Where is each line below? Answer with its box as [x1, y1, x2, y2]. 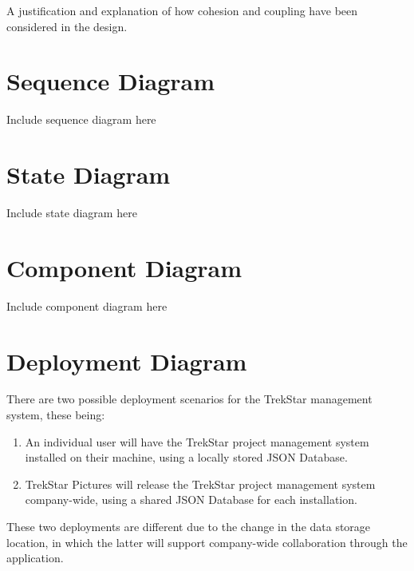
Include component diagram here [6, 297, 168, 314]
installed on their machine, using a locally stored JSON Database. [25, 449, 348, 466]
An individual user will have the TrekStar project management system [25, 433, 369, 450]
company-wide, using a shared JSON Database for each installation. [25, 491, 357, 508]
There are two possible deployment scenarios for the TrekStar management [6, 391, 373, 407]
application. [6, 549, 64, 566]
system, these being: [6, 406, 105, 423]
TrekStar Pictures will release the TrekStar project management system [25, 475, 376, 492]
